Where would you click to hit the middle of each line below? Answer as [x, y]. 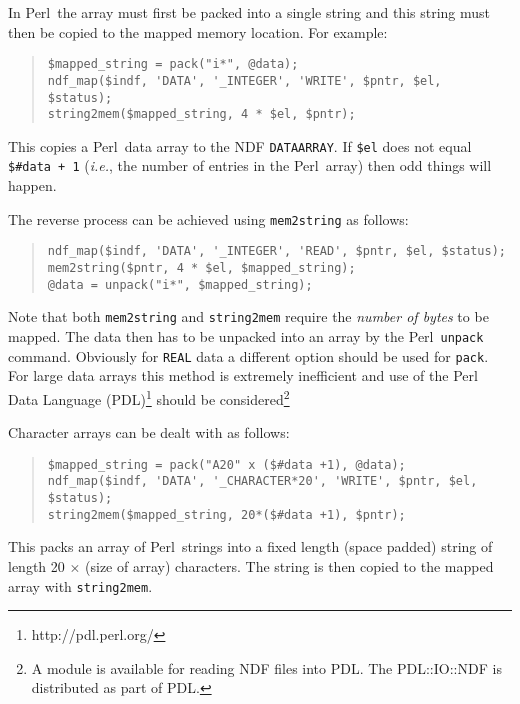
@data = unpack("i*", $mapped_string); [180, 284]
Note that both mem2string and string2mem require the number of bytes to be [248, 316]
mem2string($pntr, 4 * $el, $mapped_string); [201, 268]
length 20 [36, 565]
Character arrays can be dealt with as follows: [149, 432]
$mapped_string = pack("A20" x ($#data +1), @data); [226, 464]
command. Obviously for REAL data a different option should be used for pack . [248, 355]
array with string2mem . [80, 585]
